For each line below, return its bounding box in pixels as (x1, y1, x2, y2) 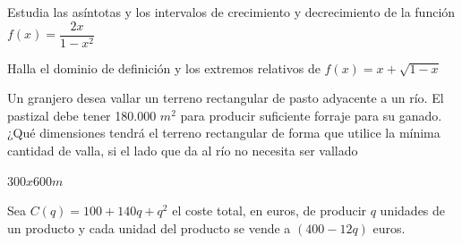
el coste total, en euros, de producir (172, 201, 367, 220)
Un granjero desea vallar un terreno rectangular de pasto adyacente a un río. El (7, 88, 444, 107)
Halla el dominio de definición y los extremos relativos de (7, 58, 321, 77)
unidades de (380, 201, 446, 220)
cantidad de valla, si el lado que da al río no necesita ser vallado (7, 141, 358, 160)
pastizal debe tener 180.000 (7, 105, 157, 124)
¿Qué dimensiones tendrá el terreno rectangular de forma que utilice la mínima (7, 123, 441, 142)
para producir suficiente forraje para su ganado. (180, 105, 442, 124)
